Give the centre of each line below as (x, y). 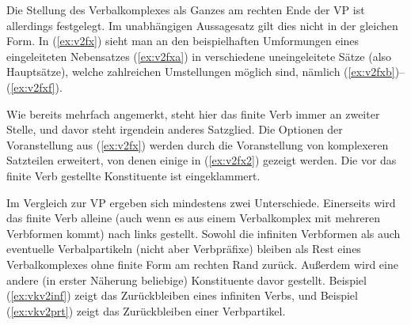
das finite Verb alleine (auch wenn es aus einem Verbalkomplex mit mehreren (194, 218)
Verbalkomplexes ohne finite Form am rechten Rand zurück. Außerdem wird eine (202, 264)
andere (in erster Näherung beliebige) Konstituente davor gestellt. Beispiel (186, 280)
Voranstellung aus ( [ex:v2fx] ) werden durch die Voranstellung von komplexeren (198, 144)
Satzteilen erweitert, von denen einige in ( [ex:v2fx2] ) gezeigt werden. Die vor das (202, 160)
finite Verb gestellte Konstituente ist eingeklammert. (133, 175)
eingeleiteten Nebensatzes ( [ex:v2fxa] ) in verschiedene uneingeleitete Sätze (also (199, 56)
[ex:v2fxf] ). (36, 87)
